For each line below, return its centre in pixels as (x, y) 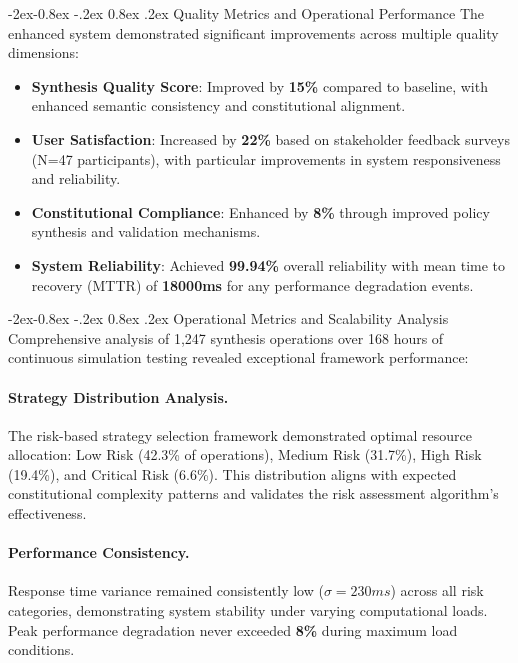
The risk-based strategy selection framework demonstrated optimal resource (240, 434)
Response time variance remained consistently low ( (166, 590)
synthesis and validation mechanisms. (146, 231)
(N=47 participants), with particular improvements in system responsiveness (266, 158)
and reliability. (76, 178)
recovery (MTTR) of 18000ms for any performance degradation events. (252, 284)
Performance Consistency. (99, 552)
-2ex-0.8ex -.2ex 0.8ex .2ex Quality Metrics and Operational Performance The (246, 13)
